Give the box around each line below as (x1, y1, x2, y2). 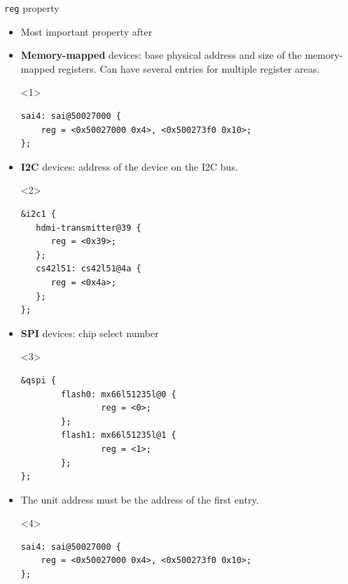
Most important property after (20, 24, 153, 38)
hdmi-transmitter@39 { (36, 222, 141, 233)
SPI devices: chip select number (20, 325, 159, 340)
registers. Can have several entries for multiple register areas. (58, 61, 320, 76)
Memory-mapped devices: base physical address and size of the (20, 48, 302, 62)
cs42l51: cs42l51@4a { (36, 264, 141, 274)
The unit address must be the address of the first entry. (20, 492, 259, 506)
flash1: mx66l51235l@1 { (61, 430, 176, 441)
